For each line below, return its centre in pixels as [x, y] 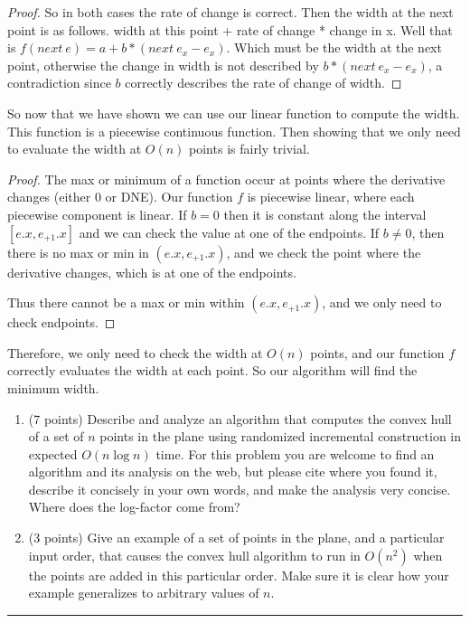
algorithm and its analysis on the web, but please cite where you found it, [233, 472]
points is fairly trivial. [249, 149]
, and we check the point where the [324, 252]
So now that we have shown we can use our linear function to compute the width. [234, 113]
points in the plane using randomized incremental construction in [281, 436]
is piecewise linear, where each [331, 197]
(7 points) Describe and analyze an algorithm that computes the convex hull [240, 418]
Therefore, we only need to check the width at [135, 352]
